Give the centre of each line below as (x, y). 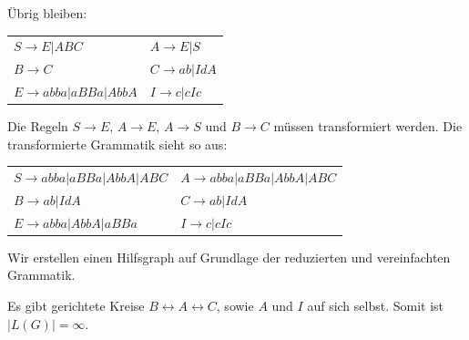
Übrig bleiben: (47, 13)
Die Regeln (38, 126)
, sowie (235, 306)
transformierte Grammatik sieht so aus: (117, 144)
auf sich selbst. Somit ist (376, 306)
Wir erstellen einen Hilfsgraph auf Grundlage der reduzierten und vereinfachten (229, 257)
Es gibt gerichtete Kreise (76, 306)
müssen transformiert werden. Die (368, 126)
